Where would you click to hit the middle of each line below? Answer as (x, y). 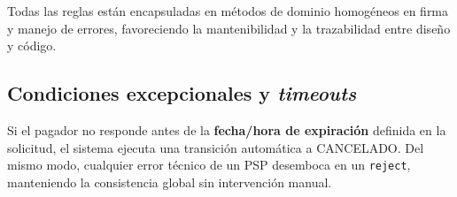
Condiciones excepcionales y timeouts (182, 93)
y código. (32, 45)
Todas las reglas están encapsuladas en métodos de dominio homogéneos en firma (228, 11)
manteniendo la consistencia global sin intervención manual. (170, 182)
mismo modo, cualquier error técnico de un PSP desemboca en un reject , (209, 165)
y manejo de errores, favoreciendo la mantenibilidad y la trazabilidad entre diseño (229, 28)
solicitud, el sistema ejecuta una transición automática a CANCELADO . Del (216, 147)
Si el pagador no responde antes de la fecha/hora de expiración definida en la (227, 129)
